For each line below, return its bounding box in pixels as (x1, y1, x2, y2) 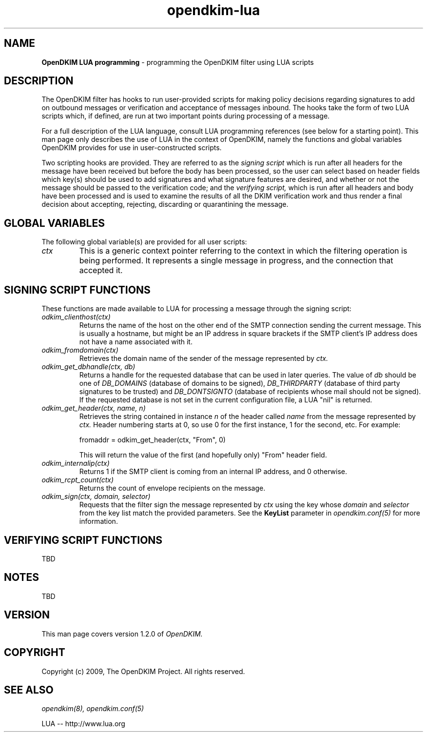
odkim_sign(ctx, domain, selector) (41, 492, 151, 501)
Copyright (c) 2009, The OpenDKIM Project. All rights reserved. (41, 667, 245, 676)
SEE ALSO (4, 683, 54, 696)
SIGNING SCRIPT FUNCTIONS (4, 283, 151, 296)
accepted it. (79, 265, 123, 276)
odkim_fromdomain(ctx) (41, 346, 118, 355)
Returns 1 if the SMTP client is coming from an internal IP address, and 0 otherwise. (79, 467, 347, 476)
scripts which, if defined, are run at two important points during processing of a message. (41, 112, 330, 120)
